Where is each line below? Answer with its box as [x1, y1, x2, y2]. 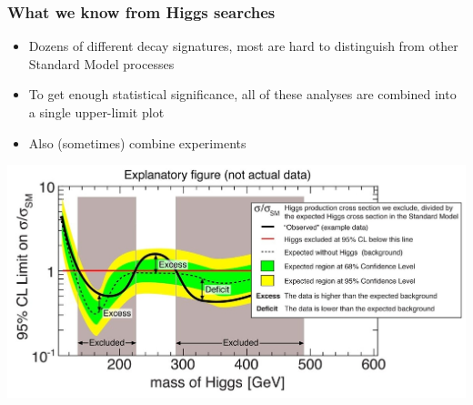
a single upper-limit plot [28, 103, 165, 121]
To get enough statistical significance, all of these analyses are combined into [28, 85, 457, 104]
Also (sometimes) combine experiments [28, 133, 247, 152]
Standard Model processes [28, 54, 175, 73]
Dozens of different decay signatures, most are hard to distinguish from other [28, 36, 458, 56]
